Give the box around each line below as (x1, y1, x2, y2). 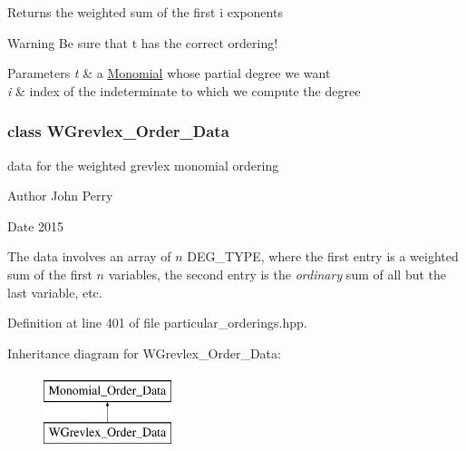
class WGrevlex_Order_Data (7, 120, 229, 142)
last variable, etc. (7, 282, 102, 301)
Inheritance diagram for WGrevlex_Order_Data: (7, 343, 281, 362)
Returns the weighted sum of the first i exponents (7, 3, 283, 21)
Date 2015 (7, 216, 64, 235)
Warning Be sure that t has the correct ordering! (7, 33, 278, 52)
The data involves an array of (7, 247, 171, 266)
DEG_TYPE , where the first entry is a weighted (187, 247, 459, 266)
